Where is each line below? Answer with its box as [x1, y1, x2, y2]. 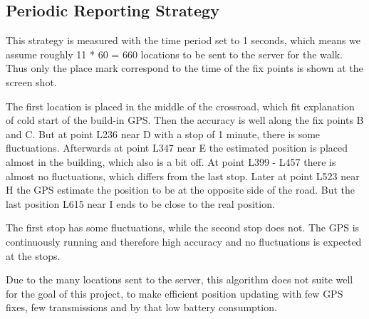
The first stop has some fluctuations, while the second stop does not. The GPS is [6, 220, 360, 235]
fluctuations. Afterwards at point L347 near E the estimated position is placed [6, 140, 348, 155]
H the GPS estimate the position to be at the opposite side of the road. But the [6, 182, 355, 197]
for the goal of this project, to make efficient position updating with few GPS [6, 286, 343, 300]
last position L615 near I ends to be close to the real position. [6, 196, 275, 211]
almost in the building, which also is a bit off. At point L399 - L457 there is [6, 154, 336, 169]
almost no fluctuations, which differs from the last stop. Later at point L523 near [6, 168, 360, 183]
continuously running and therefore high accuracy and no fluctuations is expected [6, 234, 362, 249]
